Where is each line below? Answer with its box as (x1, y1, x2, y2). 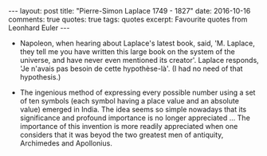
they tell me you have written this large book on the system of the (19, 47, 235, 57)
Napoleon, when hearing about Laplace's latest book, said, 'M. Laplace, (19, 38, 255, 48)
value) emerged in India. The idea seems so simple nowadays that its (19, 105, 247, 114)
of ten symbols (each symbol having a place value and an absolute (19, 96, 239, 105)
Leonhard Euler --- (8, 23, 70, 33)
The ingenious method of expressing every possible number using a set (19, 88, 256, 97)
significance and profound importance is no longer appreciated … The (19, 113, 251, 123)
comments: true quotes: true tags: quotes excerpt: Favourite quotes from (8, 14, 248, 24)
